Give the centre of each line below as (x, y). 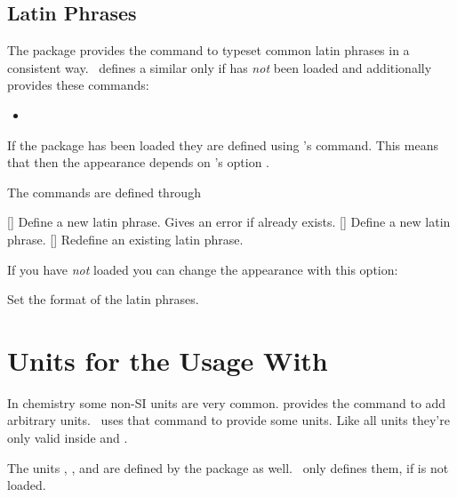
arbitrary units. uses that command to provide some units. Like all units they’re (228, 420)
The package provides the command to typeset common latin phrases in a (208, 50)
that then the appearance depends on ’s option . (138, 162)
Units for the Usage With (168, 360)
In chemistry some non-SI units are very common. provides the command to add (227, 402)
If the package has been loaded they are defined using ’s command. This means (223, 144)
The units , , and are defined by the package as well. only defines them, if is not (228, 467)
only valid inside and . (68, 438)
